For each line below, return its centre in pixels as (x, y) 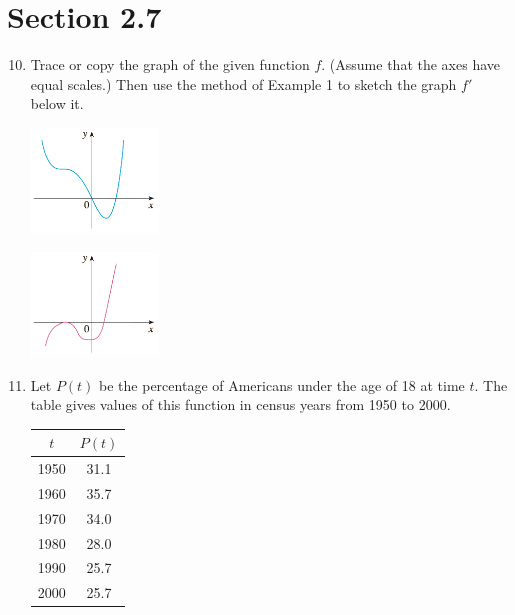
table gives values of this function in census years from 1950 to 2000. (240, 404)
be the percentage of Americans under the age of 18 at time (282, 384)
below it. (57, 103)
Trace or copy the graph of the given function (170, 64)
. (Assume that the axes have (410, 64)
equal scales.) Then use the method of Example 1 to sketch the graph (243, 83)
